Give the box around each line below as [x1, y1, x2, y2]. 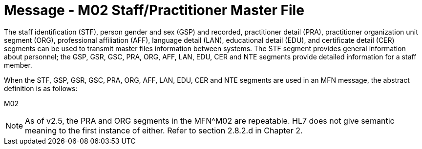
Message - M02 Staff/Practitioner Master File [4, 2, 304, 19]
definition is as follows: [4, 84, 78, 93]
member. [4, 60, 32, 69]
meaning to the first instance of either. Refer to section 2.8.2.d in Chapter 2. [25, 125, 303, 135]
